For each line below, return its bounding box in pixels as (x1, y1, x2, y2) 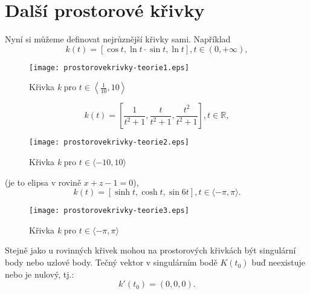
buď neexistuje (251, 256, 305, 269)
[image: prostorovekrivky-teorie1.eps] (29, 63, 189, 72)
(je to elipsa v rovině (5, 175, 82, 188)
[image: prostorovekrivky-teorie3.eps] (29, 206, 189, 215)
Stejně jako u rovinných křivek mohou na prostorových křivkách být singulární (5, 244, 296, 256)
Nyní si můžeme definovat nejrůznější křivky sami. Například (5, 33, 231, 45)
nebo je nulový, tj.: (5, 267, 74, 280)
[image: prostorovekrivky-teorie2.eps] (29, 138, 189, 147)
